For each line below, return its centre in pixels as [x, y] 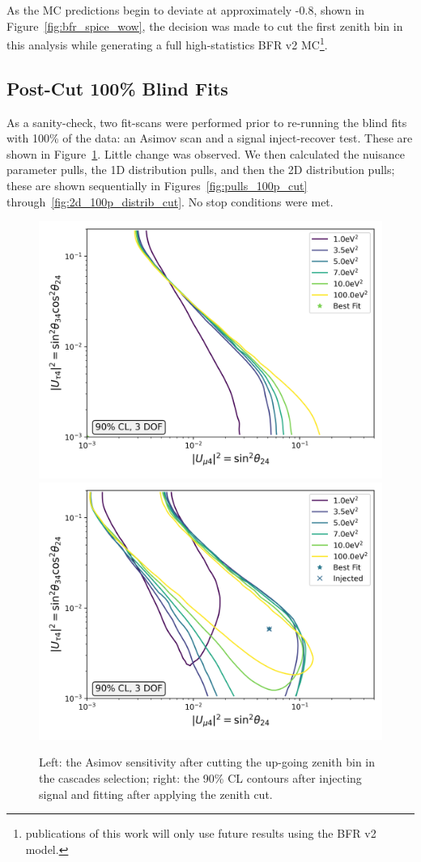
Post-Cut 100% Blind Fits [117, 88]
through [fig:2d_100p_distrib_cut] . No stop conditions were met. [170, 201]
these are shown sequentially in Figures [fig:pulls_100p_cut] [157, 186]
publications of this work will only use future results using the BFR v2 [201, 833]
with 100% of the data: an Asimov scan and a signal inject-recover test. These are [210, 138]
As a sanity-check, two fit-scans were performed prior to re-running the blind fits [207, 122]
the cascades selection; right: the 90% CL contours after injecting [200, 777]
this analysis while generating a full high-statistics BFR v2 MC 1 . [167, 43]
